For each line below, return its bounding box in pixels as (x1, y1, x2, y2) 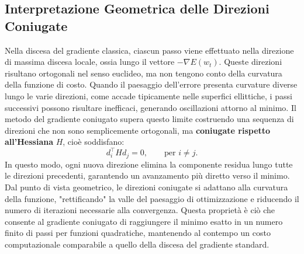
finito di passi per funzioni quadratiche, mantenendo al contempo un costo (5, 227, 271, 239)
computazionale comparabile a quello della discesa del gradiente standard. (5, 238, 270, 250)
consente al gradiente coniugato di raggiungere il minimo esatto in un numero (5, 215, 283, 227)
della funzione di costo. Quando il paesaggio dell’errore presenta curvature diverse (5, 78, 298, 91)
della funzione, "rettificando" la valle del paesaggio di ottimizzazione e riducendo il (5, 192, 299, 204)
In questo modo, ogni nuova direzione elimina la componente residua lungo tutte (5, 158, 293, 170)
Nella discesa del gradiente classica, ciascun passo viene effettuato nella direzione (5, 44, 294, 56)
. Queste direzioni (219, 55, 282, 68)
